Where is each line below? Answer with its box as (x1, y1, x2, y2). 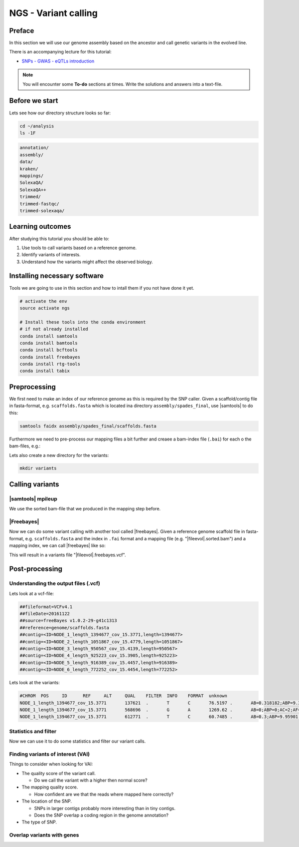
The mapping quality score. (21, 784, 78, 790)
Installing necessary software (9, 272, 104, 280)
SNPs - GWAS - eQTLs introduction (21, 58, 95, 64)
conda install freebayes (19, 354, 81, 360)
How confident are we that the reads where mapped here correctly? (34, 791, 174, 797)
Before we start (9, 96, 58, 105)
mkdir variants (19, 465, 57, 471)
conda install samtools (19, 333, 78, 339)
